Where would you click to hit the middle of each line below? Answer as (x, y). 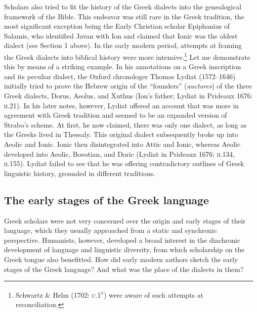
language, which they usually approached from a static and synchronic (110, 230)
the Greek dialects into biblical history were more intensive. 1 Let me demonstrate (127, 56)
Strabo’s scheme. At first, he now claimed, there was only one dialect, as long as (125, 124)
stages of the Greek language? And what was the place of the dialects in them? (124, 269)
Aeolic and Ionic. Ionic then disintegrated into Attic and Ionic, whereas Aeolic (122, 144)
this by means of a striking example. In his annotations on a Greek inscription (123, 67)
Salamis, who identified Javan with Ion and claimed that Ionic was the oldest (121, 35)
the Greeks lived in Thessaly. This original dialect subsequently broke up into (121, 134)
